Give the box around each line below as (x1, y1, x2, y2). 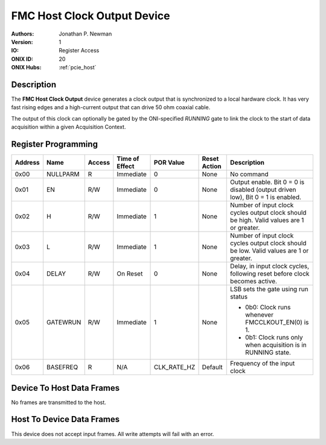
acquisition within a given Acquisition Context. (11, 124, 126, 131)
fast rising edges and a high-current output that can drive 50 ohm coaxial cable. (11, 104, 211, 111)
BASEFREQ (46, 363, 78, 371)
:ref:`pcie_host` (59, 64, 97, 71)
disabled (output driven (230, 186, 296, 194)
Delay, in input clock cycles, (230, 262, 310, 271)
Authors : (11, 30, 34, 37)
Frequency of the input (230, 359, 295, 368)
